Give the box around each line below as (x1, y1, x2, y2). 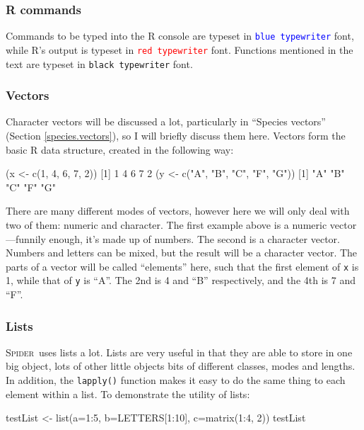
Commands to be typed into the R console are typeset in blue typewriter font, (6, 28, 354, 43)
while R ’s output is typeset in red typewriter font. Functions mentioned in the (6, 42, 353, 57)
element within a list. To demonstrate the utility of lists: (6, 386, 250, 401)
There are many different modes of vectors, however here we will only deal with (6, 203, 350, 218)
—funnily (6, 231, 46, 246)
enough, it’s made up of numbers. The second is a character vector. (49, 231, 340, 246)
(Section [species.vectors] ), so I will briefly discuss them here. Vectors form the (6, 128, 346, 142)
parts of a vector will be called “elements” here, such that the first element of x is (6, 259, 359, 273)
